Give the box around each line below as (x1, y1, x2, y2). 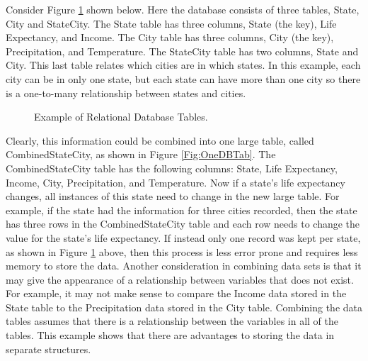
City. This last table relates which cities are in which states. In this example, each (6, 57, 361, 72)
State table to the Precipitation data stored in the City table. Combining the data (6, 299, 362, 314)
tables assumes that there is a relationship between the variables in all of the (6, 313, 339, 328)
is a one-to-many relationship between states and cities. (6, 85, 246, 100)
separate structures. (6, 341, 91, 356)
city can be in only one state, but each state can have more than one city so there (6, 71, 361, 86)
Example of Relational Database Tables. (34, 109, 208, 124)
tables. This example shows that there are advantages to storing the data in (6, 328, 335, 343)
